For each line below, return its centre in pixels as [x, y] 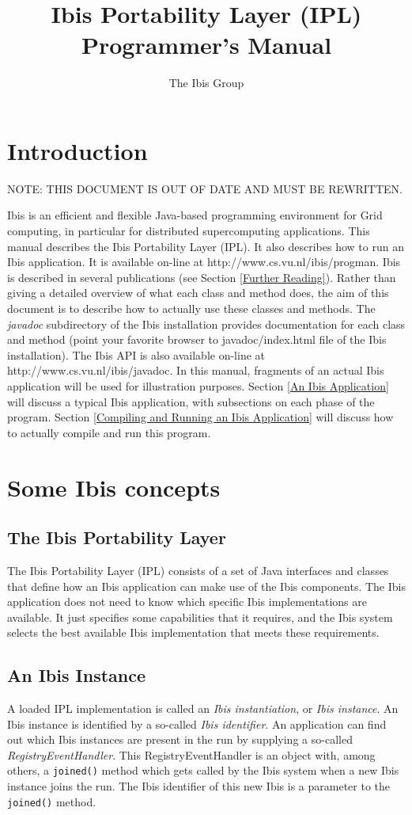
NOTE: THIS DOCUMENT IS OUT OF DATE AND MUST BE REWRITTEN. [205, 188]
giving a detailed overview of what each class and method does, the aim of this [198, 293]
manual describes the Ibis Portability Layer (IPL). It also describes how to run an [206, 246]
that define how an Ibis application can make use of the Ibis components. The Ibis [206, 586]
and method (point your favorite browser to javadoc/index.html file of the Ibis [197, 339]
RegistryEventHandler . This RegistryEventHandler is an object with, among [191, 754]
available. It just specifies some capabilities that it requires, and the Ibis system [200, 617]
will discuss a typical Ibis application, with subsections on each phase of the [191, 401]
